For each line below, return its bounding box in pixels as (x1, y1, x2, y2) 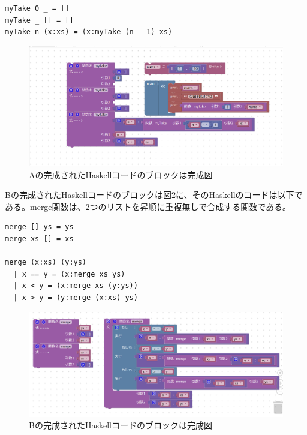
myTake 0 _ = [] (5, 4, 70, 13)
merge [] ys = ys (5, 223, 74, 232)
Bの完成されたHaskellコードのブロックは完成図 (29, 419, 212, 431)
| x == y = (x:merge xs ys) (13, 269, 125, 278)
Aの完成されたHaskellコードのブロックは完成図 (29, 168, 213, 181)
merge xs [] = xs (5, 234, 74, 243)
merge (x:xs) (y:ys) (5, 258, 87, 267)
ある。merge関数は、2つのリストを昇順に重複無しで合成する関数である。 (5, 200, 291, 212)
